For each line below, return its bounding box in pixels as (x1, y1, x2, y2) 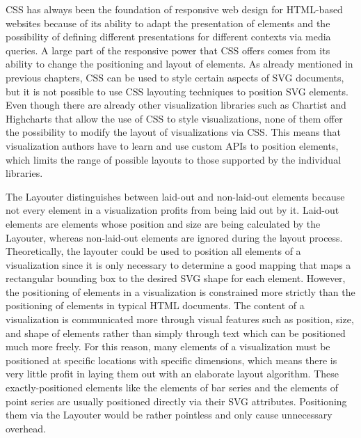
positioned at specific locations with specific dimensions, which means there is (6, 352, 337, 367)
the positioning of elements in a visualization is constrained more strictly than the (6, 284, 355, 299)
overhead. (6, 421, 46, 435)
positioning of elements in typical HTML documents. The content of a (6, 298, 305, 313)
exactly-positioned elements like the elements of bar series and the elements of (6, 380, 339, 395)
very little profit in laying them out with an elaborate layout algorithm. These (6, 366, 339, 381)
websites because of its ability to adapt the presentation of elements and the (6, 15, 330, 30)
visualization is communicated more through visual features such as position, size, (6, 312, 354, 327)
